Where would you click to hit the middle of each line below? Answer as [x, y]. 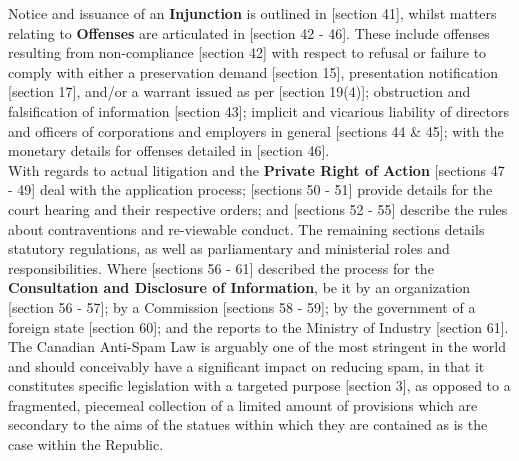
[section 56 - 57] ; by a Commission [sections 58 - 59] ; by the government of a [242, 306]
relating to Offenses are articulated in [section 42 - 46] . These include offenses [249, 32]
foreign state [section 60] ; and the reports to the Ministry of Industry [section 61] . [258, 326]
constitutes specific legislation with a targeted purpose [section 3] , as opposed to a [259, 385]
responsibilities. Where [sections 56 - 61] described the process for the [221, 267]
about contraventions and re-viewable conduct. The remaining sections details [246, 228]
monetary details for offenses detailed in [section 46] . [169, 150]
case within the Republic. [86, 444]
